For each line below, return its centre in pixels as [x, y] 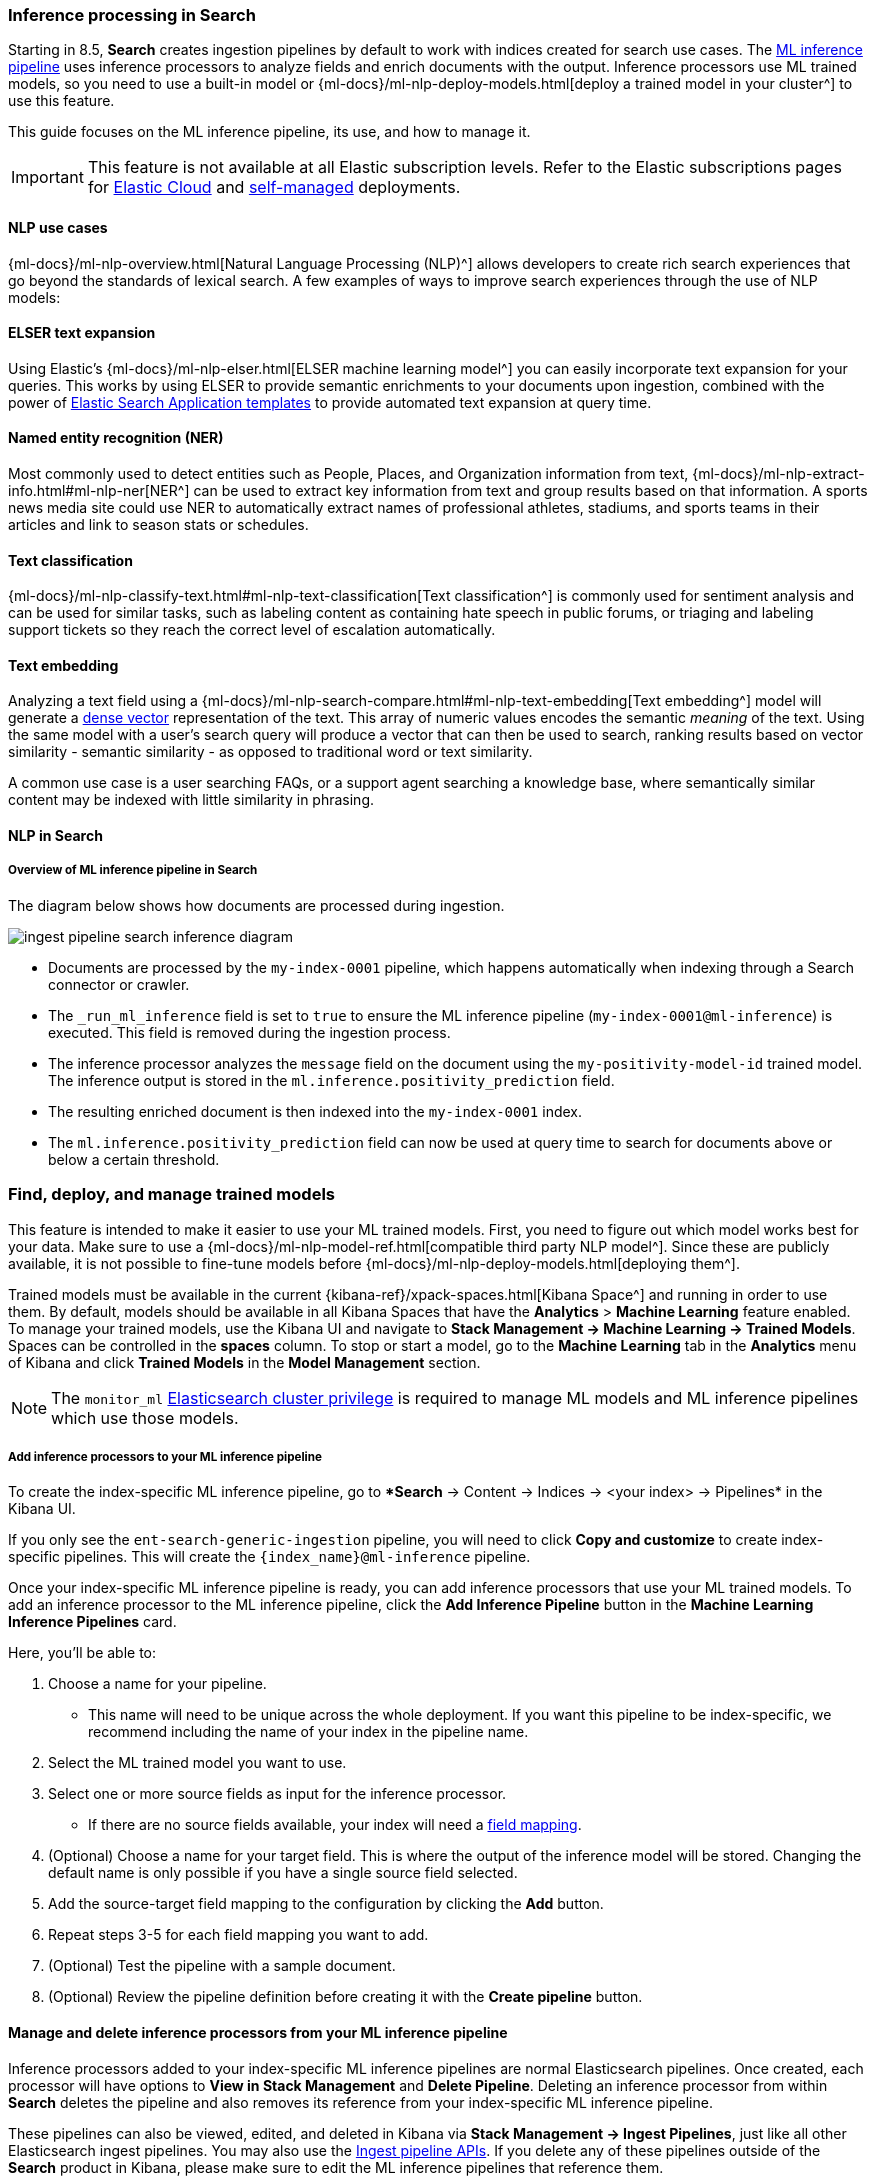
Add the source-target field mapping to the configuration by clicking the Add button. [326, 1904]
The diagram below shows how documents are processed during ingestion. [256, 905]
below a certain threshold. [134, 1159]
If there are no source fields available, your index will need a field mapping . [335, 1825]
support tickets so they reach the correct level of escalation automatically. [252, 630]
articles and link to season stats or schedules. [158, 525]
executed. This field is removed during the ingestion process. [249, 1032]
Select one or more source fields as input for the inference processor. [277, 1794]
